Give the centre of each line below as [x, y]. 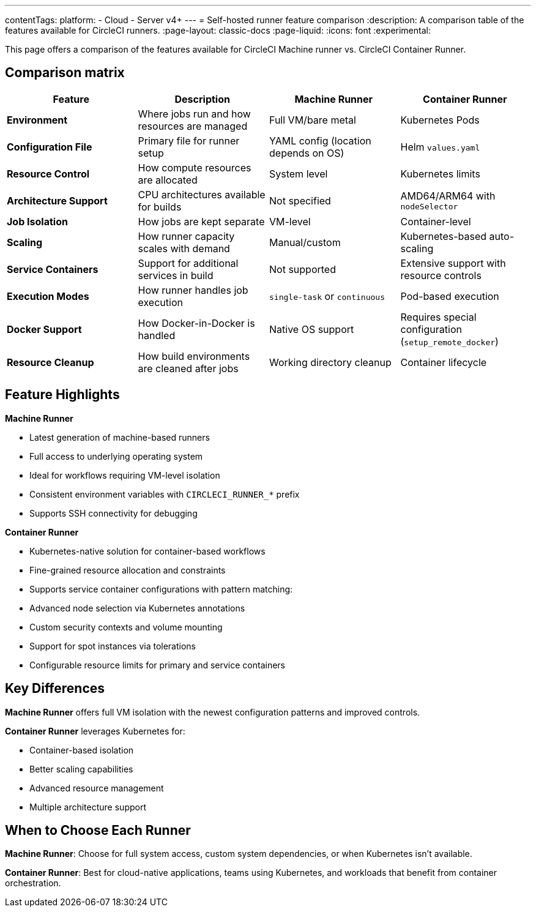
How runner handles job [193, 290]
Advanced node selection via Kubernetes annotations [137, 608]
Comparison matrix [65, 73]
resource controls [441, 275]
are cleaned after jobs [188, 368]
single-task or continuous [327, 296]
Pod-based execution [450, 296]
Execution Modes [48, 296]
